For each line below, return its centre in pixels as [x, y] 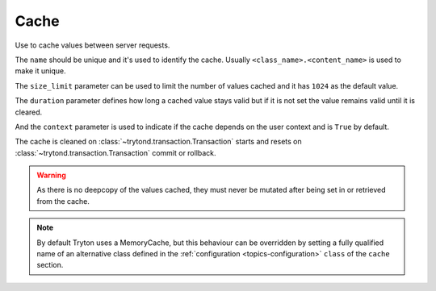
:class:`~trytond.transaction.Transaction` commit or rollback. [116, 152]
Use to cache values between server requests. [92, 45]
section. [50, 265]
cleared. [29, 112]
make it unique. [40, 71]
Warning [51, 175]
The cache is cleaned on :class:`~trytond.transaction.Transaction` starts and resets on [158, 142]
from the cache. [63, 201]
